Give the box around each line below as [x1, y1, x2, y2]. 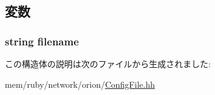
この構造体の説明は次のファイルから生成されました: [5, 57, 211, 70]
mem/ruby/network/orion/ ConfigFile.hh [5, 77, 155, 90]
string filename [5, 33, 79, 48]
